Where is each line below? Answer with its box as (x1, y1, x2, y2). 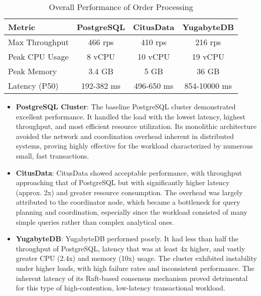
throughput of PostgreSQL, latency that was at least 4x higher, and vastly (16, 243, 245, 253)
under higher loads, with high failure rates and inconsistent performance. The (16, 262, 254, 273)
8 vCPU (86, 51, 115, 62)
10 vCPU (138, 51, 170, 62)
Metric (8, 21, 35, 33)
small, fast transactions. (16, 150, 89, 161)
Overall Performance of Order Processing (49, 1, 193, 13)
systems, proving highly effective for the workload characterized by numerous (16, 140, 253, 151)
